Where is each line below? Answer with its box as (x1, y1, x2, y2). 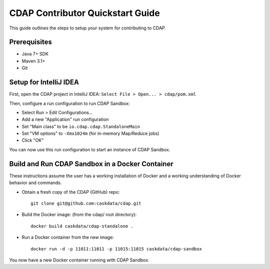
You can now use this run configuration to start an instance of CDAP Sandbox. (9, 146, 170, 152)
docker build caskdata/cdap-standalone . (30, 223, 133, 229)
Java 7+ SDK (21, 51, 48, 57)
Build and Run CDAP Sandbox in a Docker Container (9, 160, 173, 168)
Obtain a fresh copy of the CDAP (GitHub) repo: (21, 189, 120, 195)
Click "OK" (21, 137, 44, 143)
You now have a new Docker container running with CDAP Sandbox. (9, 257, 149, 263)
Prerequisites (9, 38, 52, 46)
